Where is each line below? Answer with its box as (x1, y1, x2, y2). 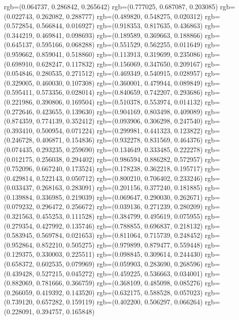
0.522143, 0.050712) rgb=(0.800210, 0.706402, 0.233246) (36, 173, 203, 183)
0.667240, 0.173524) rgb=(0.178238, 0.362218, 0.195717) (36, 163, 203, 174)
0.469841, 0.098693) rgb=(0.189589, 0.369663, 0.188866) (36, 30, 203, 40)
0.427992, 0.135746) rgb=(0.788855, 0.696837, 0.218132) (36, 220, 203, 231)
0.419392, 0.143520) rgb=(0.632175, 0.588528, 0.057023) (36, 287, 203, 297)
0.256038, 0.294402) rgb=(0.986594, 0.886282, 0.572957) (36, 154, 203, 164)
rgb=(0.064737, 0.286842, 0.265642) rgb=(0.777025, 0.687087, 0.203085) (4, 1, 218, 11)
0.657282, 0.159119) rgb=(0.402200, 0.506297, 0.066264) (36, 297, 203, 307)
